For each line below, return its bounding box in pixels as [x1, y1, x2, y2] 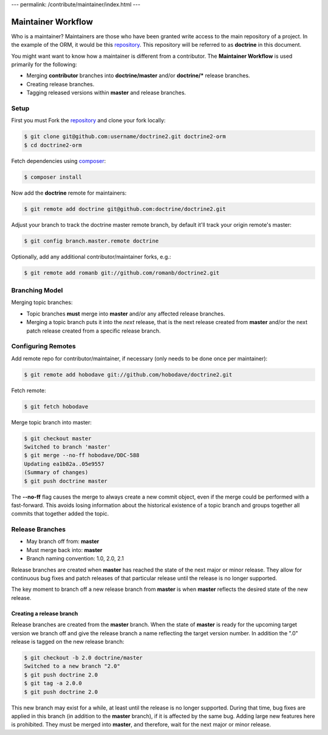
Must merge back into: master [26, 546, 103, 553]
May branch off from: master [26, 538, 100, 545]
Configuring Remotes [11, 342, 76, 351]
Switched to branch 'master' [24, 444, 111, 450]
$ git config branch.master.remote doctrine [24, 237, 159, 244]
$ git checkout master [24, 435, 92, 442]
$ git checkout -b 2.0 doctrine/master [24, 654, 143, 661]
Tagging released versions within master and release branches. [26, 89, 186, 97]
